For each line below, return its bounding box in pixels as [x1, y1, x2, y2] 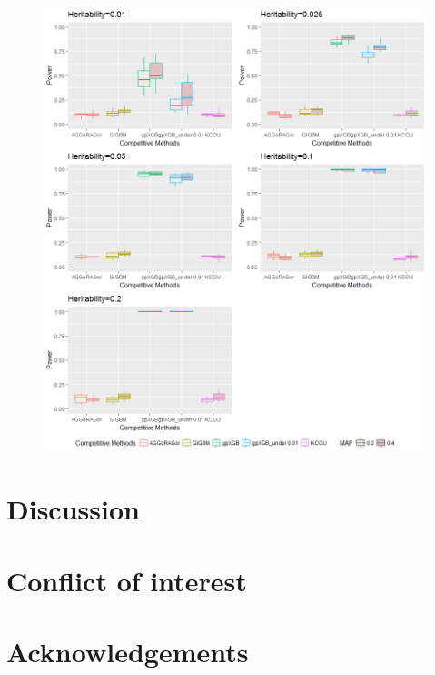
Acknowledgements [6, 633, 249, 670]
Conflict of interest [6, 561, 247, 599]
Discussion [6, 490, 140, 528]
